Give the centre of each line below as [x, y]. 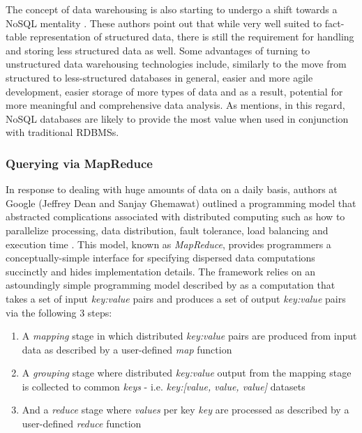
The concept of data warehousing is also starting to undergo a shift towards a [172, 9]
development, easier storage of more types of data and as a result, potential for [174, 91]
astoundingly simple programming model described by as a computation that [171, 285]
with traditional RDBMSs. [62, 132]
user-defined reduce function [82, 424]
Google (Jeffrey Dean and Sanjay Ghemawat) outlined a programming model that [181, 203]
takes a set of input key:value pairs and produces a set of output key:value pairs [176, 298]
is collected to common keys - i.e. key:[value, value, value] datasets [164, 386]
